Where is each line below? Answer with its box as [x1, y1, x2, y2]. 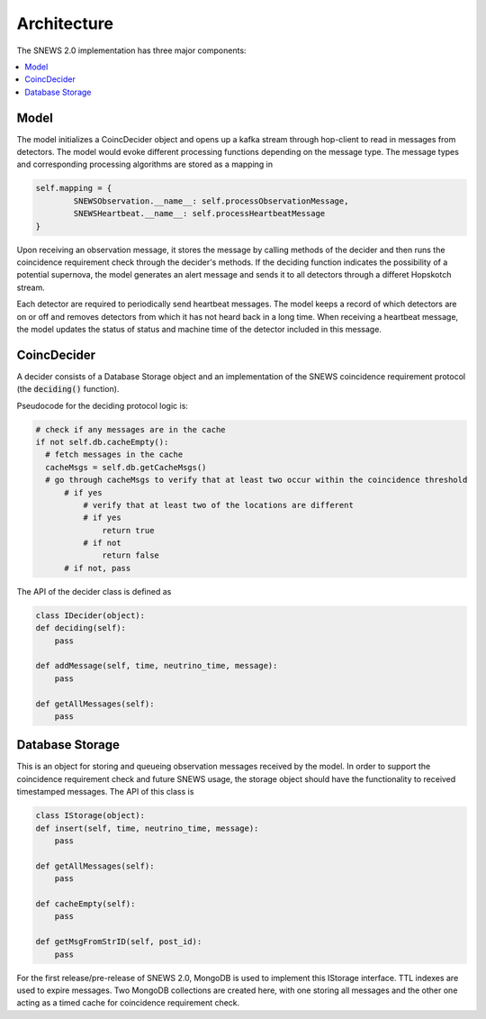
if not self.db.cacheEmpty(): [35, 437, 169, 447]
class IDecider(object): [35, 610, 146, 621]
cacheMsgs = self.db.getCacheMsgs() [45, 462, 207, 472]
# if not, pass [64, 563, 131, 573]
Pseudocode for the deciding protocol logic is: [16, 400, 189, 411]
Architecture [16, 14, 114, 33]
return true [102, 525, 155, 535]
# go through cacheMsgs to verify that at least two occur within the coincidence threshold [45, 475, 468, 486]
